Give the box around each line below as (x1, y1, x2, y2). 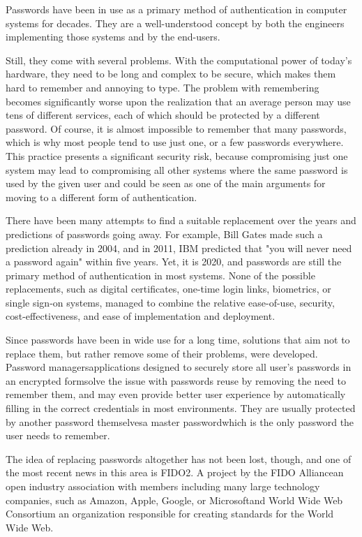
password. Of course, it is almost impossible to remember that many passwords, (6, 121, 347, 135)
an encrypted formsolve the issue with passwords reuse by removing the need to (6, 373, 346, 388)
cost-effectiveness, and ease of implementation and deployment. (6, 309, 276, 323)
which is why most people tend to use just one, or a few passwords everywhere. (6, 135, 344, 149)
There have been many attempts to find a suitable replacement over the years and (6, 213, 356, 228)
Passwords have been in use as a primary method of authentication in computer (6, 2, 347, 16)
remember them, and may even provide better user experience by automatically (6, 387, 346, 402)
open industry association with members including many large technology (6, 479, 320, 493)
